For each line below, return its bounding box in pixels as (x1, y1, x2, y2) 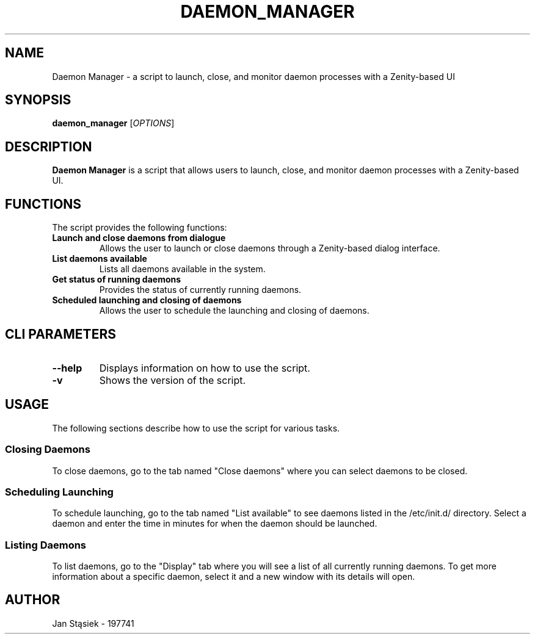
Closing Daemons (5, 443, 90, 456)
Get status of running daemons (52, 274, 181, 285)
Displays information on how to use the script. (99, 361, 310, 374)
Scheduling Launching (5, 485, 114, 498)
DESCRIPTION (5, 139, 92, 154)
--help (52, 361, 82, 374)
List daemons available (52, 253, 147, 264)
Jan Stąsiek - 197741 (52, 618, 134, 629)
